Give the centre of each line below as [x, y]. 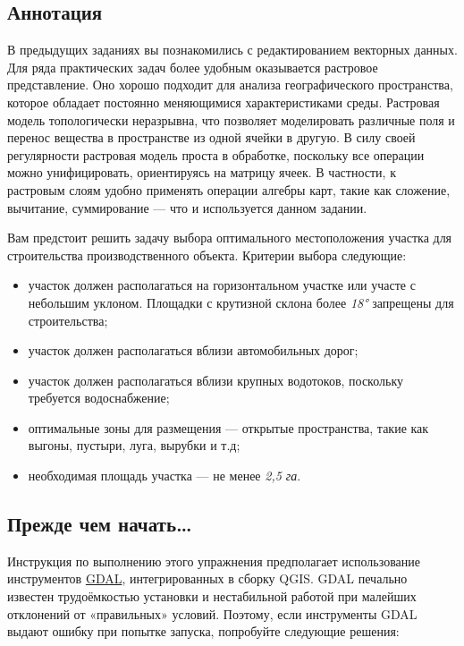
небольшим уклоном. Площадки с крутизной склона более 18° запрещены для [241, 302]
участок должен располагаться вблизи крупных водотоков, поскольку [215, 380]
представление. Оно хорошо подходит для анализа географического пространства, [230, 85]
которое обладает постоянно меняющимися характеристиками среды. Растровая [224, 102]
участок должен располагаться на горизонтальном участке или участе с [222, 285]
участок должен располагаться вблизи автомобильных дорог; [193, 350]
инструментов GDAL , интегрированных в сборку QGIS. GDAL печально [207, 578]
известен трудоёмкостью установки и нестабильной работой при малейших [212, 596]
